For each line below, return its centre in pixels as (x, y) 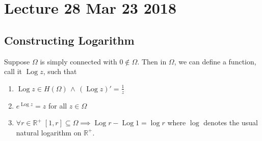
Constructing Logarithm (69, 40)
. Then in (152, 61)
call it (13, 71)
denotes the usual (231, 122)
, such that (60, 71)
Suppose (17, 61)
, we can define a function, (215, 61)
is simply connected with (78, 61)
